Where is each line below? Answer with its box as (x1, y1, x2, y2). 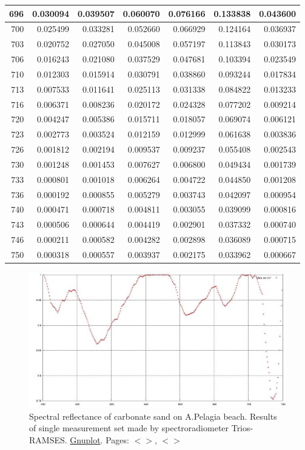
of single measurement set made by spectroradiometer (29, 422, 229, 434)
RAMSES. (29, 433, 67, 446)
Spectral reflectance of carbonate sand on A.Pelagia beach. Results (29, 409, 277, 422)
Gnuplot (70, 433, 101, 446)
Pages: (106, 433, 129, 446)
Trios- (231, 422, 253, 434)
